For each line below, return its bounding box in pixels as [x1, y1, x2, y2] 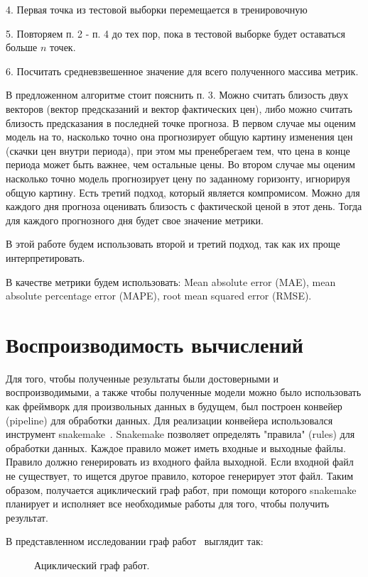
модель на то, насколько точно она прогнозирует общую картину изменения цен [6, 129, 353, 144]
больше [6, 40, 38, 55]
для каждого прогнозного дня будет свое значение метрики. [6, 212, 264, 227]
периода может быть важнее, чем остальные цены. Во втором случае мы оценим [6, 157, 355, 172]
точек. [50, 40, 76, 55]
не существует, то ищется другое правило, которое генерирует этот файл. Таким [6, 468, 354, 483]
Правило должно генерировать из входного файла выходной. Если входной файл [6, 454, 354, 469]
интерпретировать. [6, 250, 85, 265]
